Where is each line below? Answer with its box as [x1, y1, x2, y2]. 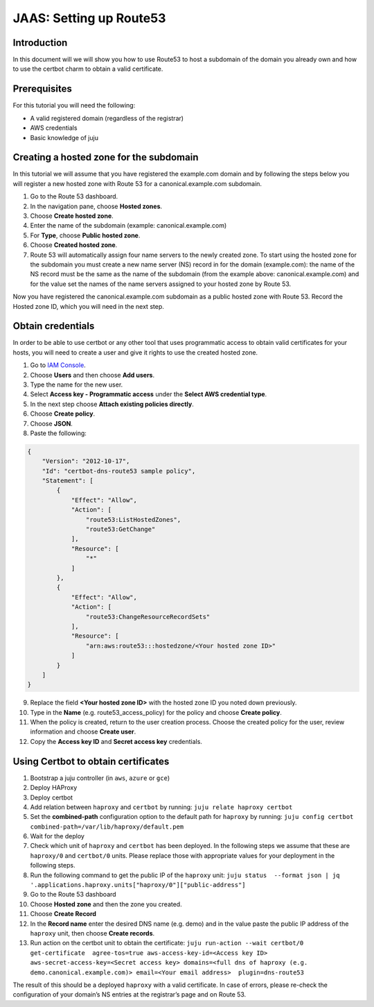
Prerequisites [12, 83, 72, 95]
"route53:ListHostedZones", [85, 516, 181, 523]
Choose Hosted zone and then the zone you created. [30, 899, 183, 908]
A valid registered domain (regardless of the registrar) [30, 114, 184, 122]
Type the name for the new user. [30, 380, 123, 389]
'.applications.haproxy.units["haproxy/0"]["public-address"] [30, 881, 246, 889]
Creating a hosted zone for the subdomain [12, 151, 199, 163]
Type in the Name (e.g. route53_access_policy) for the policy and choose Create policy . [30, 708, 282, 716]
